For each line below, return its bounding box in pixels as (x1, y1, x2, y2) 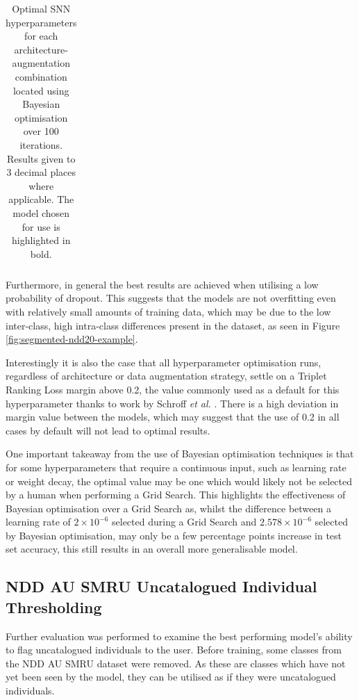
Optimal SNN (12, 1, 71, 15)
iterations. (19, 137, 63, 152)
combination (15, 69, 67, 83)
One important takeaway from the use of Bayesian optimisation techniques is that (6, 446, 354, 461)
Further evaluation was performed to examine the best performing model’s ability (6, 628, 353, 643)
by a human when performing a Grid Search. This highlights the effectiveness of (6, 487, 346, 502)
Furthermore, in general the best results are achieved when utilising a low (6, 277, 319, 291)
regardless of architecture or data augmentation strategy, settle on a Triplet (6, 368, 327, 383)
